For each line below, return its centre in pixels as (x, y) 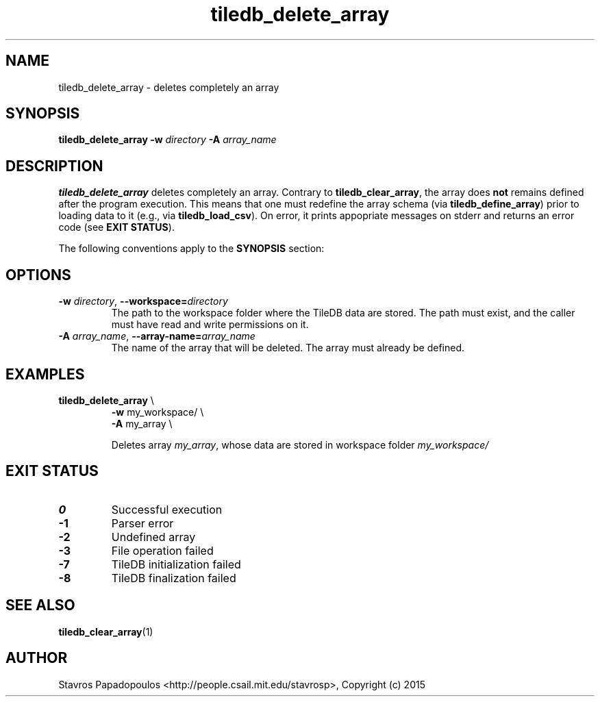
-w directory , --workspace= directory (143, 301)
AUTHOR (37, 658)
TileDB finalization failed (174, 578)
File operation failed (162, 550)
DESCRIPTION (54, 166)
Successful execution (167, 509)
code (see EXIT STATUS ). (116, 227)
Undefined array (153, 537)
